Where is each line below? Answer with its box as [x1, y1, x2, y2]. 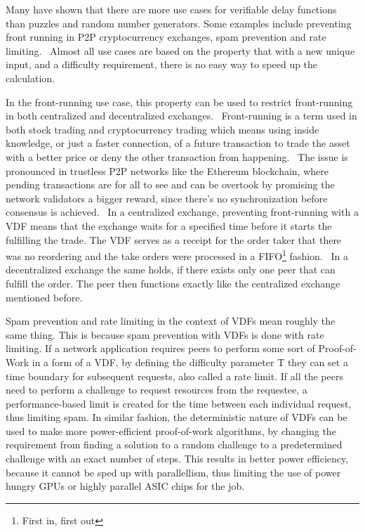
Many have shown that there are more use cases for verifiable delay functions [6, 2, 337, 16]
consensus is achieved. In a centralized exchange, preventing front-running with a [6, 205, 359, 219]
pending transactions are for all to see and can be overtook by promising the [6, 177, 335, 192]
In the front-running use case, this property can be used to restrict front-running [6, 94, 353, 109]
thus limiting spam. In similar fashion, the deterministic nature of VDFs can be [6, 410, 347, 424]
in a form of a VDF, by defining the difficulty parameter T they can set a [32, 354, 348, 369]
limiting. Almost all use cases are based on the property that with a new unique [6, 43, 355, 58]
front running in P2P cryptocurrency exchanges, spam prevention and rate [6, 30, 326, 44]
